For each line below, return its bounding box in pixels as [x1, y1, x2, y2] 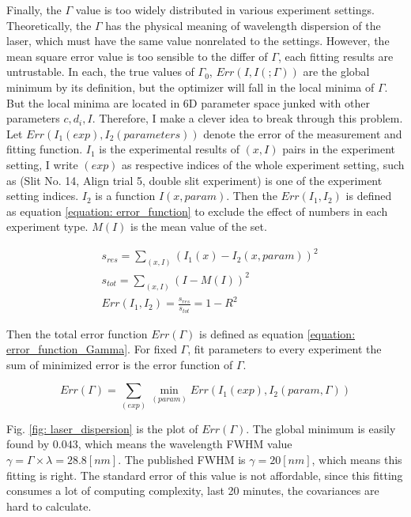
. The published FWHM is [118, 451, 246, 467]
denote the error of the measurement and [203, 125, 402, 142]
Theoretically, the [6, 17, 92, 33]
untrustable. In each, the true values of [6, 63, 194, 80]
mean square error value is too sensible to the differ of [6, 47, 268, 64]
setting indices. [6, 187, 79, 204]
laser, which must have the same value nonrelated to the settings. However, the [6, 32, 390, 49]
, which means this [311, 451, 402, 467]
